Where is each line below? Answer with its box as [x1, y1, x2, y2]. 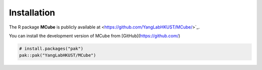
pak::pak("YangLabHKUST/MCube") [19, 53, 97, 58]
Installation [9, 7, 55, 18]
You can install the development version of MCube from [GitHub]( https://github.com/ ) [9, 33, 180, 39]
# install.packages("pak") [19, 46, 83, 51]
